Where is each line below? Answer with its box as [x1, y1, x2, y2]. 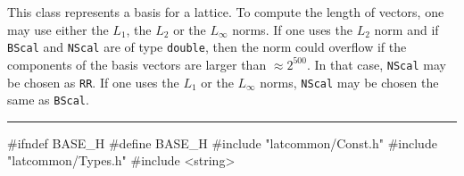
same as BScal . [7, 90, 89, 109]
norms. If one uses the [232, 20, 352, 38]
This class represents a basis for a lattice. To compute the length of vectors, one [7, 3, 444, 21]
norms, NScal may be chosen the [260, 72, 439, 91]
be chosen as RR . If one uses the [7, 72, 179, 91]
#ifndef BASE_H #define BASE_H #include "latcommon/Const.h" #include [7, 133, 437, 152]
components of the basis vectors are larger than [7, 54, 267, 73]
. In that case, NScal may [306, 54, 446, 73]
